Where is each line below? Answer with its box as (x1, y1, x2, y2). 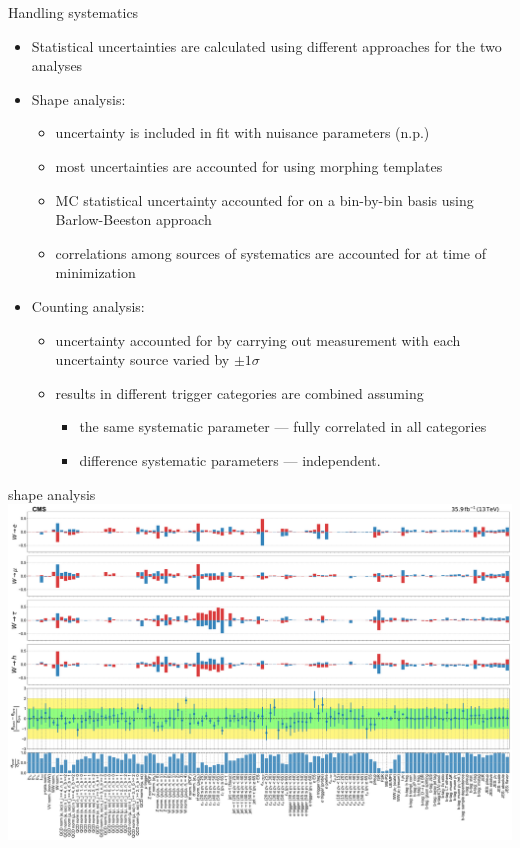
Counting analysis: (31, 295, 145, 316)
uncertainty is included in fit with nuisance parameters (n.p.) (55, 122, 430, 143)
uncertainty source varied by (55, 349, 230, 370)
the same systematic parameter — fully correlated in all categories (79, 416, 487, 437)
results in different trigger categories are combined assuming (55, 382, 424, 403)
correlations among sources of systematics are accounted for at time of (55, 242, 486, 263)
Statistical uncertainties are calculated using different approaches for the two (31, 35, 502, 56)
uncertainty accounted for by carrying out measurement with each (55, 329, 461, 350)
